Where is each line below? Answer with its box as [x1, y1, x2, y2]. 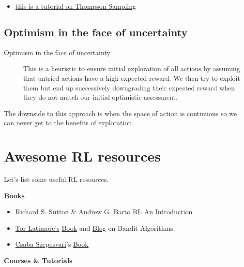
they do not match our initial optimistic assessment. [23, 92, 178, 102]
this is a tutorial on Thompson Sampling [15, 1, 136, 11]
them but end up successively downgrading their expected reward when [23, 82, 235, 92]
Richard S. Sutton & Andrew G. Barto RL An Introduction [15, 207, 193, 217]
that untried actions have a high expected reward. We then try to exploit [23, 73, 240, 83]
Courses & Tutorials [4, 255, 73, 266]
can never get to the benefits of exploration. [4, 118, 134, 128]
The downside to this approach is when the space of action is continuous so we [4, 108, 237, 118]
